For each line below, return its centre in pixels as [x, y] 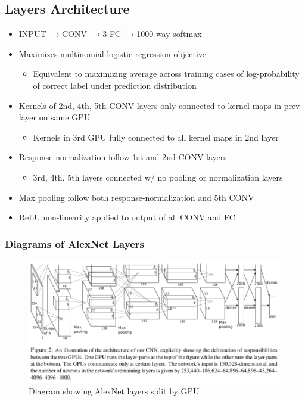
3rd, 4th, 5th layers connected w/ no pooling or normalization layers [158, 177]
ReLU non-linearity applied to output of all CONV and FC [127, 217]
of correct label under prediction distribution [115, 85]
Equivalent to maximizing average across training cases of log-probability [166, 74]
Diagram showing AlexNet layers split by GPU [114, 391]
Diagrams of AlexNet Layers [74, 243]
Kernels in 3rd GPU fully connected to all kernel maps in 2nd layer [156, 137]
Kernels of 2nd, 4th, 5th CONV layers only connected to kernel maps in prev [159, 105]
